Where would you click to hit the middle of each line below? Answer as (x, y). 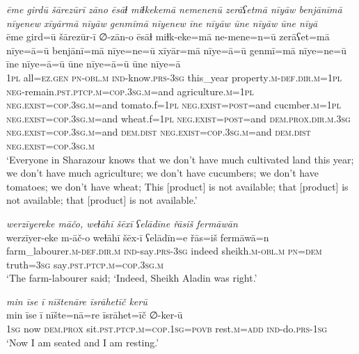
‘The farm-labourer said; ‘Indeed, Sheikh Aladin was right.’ (132, 278)
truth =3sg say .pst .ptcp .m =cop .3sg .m (85, 264)
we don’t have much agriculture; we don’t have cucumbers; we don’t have (162, 173)
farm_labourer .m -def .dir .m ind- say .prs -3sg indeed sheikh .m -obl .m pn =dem (164, 251)
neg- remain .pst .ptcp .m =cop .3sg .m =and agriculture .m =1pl (130, 91)
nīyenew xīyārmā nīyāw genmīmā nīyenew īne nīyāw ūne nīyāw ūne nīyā (162, 23)
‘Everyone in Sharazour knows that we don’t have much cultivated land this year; (180, 159)
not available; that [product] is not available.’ (102, 200)
